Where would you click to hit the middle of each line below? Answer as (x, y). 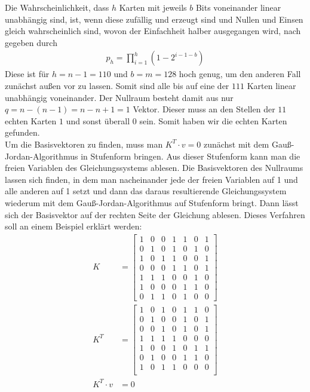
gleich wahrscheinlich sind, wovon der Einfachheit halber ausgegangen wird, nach (153, 31)
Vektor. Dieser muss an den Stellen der (204, 109)
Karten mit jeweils (153, 7)
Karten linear (271, 85)
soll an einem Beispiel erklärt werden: (73, 226)
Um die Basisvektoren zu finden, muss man (84, 144)
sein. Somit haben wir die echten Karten (213, 120)
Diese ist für (27, 74)
